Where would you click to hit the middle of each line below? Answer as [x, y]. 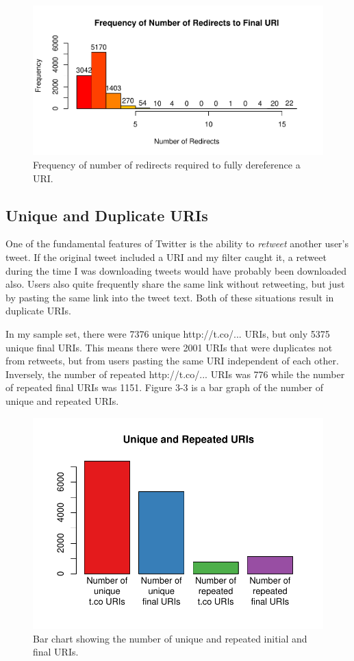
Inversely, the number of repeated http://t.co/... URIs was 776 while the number [175, 374]
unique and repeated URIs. [62, 400]
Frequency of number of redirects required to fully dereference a [167, 165]
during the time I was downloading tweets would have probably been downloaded [176, 270]
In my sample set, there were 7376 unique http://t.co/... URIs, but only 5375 [168, 333]
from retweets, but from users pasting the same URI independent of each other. [172, 361]
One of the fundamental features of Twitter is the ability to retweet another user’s [177, 244]
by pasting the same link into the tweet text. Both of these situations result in [170, 297]
